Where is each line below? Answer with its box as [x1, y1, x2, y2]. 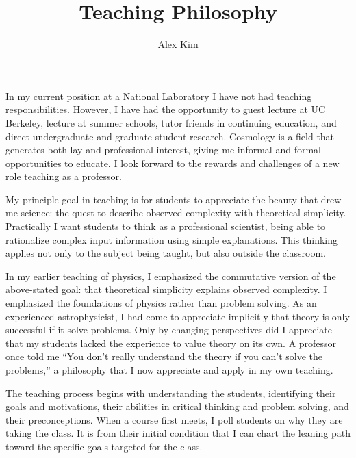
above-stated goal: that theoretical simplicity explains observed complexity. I [5, 282, 327, 296]
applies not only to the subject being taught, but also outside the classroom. [5, 246, 326, 260]
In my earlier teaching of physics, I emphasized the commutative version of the [5, 268, 336, 283]
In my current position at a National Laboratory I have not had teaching [5, 88, 312, 103]
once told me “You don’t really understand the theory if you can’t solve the [5, 349, 323, 364]
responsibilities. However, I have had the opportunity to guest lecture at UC [5, 102, 326, 116]
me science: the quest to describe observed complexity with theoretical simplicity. [5, 205, 346, 220]
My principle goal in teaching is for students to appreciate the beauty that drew [5, 192, 342, 206]
